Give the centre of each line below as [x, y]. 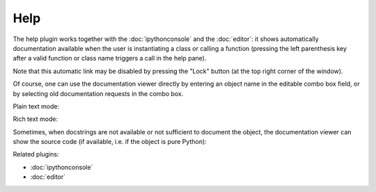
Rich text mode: [36, 119]
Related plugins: [36, 154]
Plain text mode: [36, 106]
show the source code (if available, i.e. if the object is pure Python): [110, 142]
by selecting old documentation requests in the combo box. [98, 93]
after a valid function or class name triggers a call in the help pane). [110, 58]
